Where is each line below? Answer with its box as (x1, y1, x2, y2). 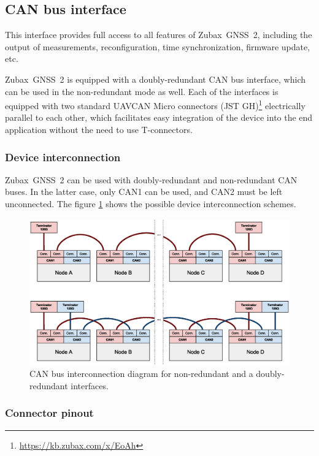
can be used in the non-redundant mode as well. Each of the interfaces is (5, 85, 279, 97)
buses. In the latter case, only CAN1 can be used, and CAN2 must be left (5, 185, 283, 198)
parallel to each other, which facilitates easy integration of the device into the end (5, 111, 313, 124)
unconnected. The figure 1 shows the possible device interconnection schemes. (5, 197, 296, 210)
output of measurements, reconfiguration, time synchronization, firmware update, (5, 40, 310, 53)
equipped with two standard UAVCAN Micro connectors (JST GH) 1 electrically (5, 97, 306, 112)
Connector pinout (5, 405, 94, 420)
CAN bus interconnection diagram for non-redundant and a (29, 367, 253, 380)
